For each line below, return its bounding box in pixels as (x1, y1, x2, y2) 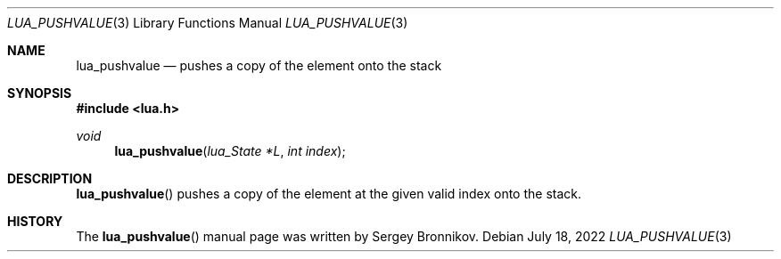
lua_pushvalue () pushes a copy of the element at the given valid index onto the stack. (76, 186, 582, 201)
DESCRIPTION (7, 171, 93, 186)
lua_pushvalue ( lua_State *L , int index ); (114, 143, 346, 158)
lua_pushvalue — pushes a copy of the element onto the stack (76, 58, 442, 73)
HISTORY (7, 214, 63, 229)
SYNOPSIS (7, 85, 72, 101)
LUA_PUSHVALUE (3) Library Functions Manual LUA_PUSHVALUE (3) (7, 15, 408, 30)
